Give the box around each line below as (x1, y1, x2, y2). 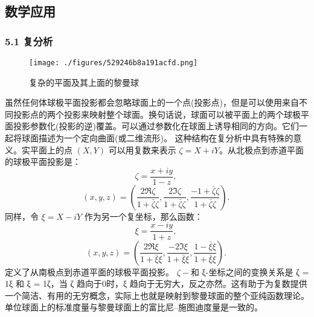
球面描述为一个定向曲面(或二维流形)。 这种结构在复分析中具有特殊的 (21, 132, 293, 144)
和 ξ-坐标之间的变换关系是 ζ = (190, 265, 309, 278)
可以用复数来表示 (108, 143, 176, 156)
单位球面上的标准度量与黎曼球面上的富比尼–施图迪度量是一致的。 (5, 301, 263, 313)
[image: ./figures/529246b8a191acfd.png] (29, 59, 198, 67)
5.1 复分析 (5, 33, 53, 48)
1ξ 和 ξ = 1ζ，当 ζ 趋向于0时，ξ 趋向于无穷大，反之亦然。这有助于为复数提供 (5, 277, 307, 290)
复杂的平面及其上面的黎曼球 (29, 75, 139, 88)
